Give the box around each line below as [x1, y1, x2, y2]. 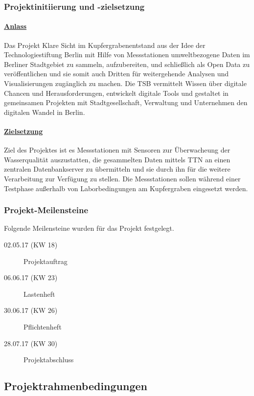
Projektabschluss [23, 354, 74, 365]
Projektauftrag [23, 256, 68, 266]
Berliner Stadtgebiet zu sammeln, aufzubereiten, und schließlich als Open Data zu [4, 59, 250, 69]
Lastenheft [23, 288, 55, 299]
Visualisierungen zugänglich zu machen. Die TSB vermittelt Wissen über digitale [4, 78, 247, 88]
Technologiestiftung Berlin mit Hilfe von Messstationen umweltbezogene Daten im [4, 49, 250, 60]
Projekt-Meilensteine [4, 204, 89, 216]
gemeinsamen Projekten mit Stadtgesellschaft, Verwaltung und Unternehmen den [4, 97, 248, 108]
